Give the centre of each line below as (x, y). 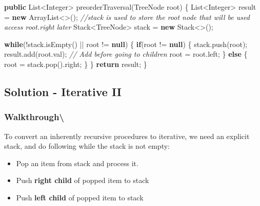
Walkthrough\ (34, 117)
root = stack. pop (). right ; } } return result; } (76, 64)
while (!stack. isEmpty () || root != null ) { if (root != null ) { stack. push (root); (126, 44)
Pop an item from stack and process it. (77, 163)
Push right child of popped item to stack (83, 180)
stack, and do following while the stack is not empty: (87, 146)
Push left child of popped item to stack (80, 197)
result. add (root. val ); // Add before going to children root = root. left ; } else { (126, 54)
